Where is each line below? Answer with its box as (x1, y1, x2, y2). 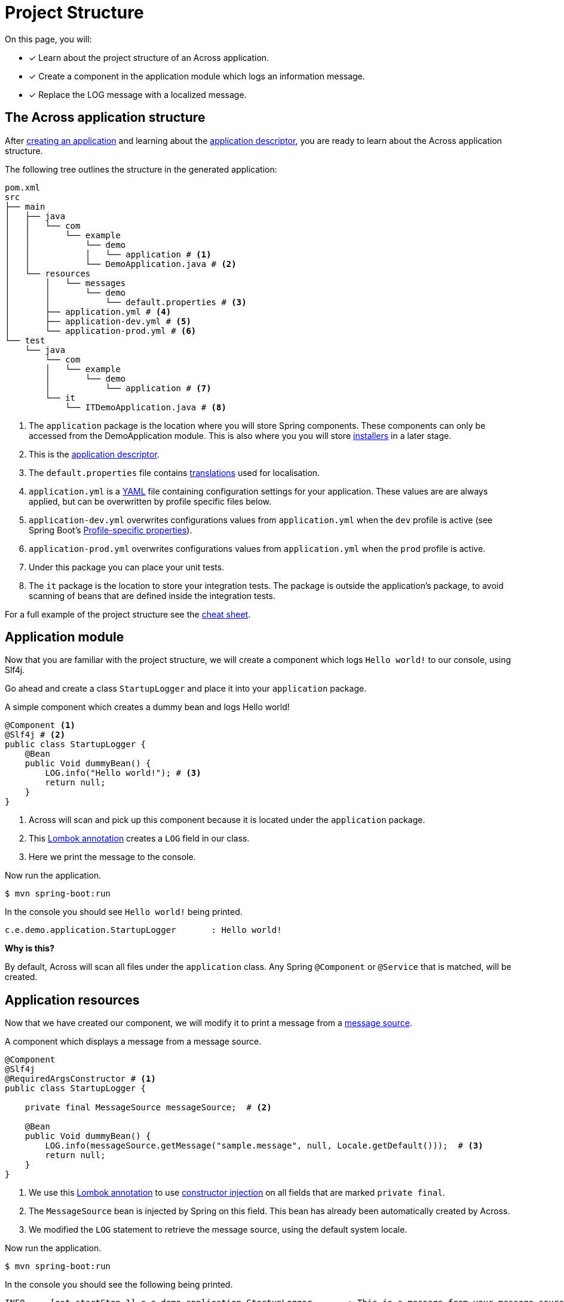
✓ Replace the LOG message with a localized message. (29, 89, 247, 100)
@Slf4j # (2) (5, 730, 66, 740)
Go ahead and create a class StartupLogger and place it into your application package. (5, 683, 367, 694)
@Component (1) (5, 720, 76, 730)
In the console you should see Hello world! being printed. (5, 907, 243, 917)
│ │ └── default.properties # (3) (5, 297, 247, 307)
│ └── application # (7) (45, 383, 211, 393)
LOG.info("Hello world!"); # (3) (45, 768, 201, 778)
